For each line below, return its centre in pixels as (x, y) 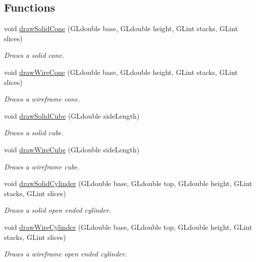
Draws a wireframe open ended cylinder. (66, 254)
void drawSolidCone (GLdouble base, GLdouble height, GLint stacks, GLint (121, 28)
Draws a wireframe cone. (42, 99)
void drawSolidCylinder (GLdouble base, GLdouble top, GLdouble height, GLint (128, 183)
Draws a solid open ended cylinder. (58, 210)
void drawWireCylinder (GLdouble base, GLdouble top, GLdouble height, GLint (128, 227)
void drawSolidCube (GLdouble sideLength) (72, 115)
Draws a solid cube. (34, 133)
